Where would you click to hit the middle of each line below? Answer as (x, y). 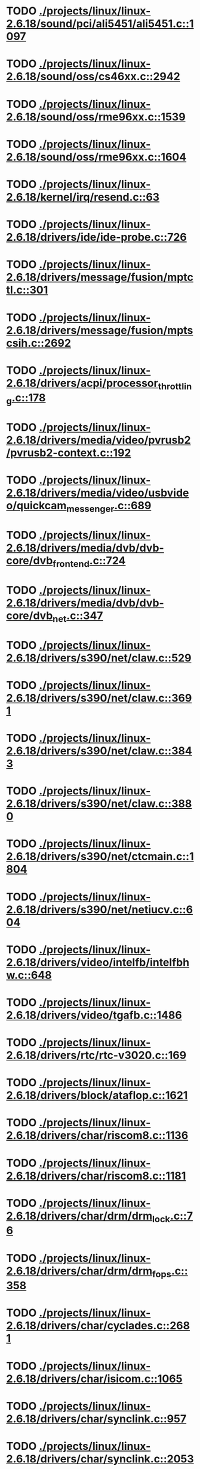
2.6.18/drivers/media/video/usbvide (98, 493)
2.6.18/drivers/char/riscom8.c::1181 (96, 1176)
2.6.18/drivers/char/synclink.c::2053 (100, 1459)
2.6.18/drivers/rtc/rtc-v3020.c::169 (96, 1055)
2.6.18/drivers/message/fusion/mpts (100, 330)
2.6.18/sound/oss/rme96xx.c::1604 (96, 157)
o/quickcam (36, 506)
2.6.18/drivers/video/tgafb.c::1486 (94, 1015)
